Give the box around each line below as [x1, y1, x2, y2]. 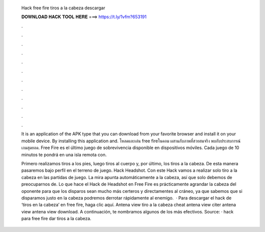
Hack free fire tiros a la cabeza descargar [21, 5, 106, 11]
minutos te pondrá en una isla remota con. [21, 152, 107, 157]
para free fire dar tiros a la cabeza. [21, 216, 92, 222]
